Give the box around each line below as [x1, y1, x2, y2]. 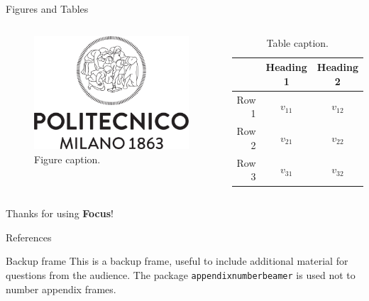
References [6, 229, 52, 244]
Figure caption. [34, 152, 101, 167]
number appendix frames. [6, 281, 116, 296]
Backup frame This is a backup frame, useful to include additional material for [6, 253, 348, 268]
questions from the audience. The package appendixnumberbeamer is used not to [6, 267, 356, 282]
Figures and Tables [6, 1, 89, 16]
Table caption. [266, 35, 329, 50]
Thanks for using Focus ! [6, 206, 114, 221]
